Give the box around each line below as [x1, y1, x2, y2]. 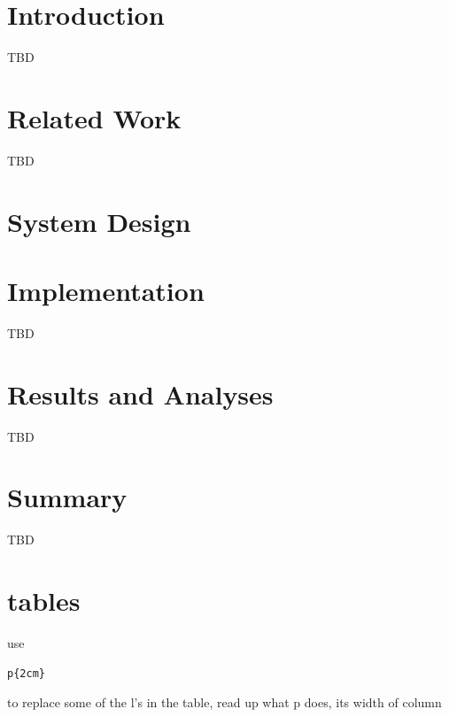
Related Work [7, 99, 182, 135]
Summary [7, 479, 128, 515]
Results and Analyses [7, 375, 274, 412]
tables [7, 582, 81, 619]
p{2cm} [7, 667, 45, 680]
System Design [7, 203, 191, 239]
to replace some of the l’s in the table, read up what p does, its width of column [7, 693, 442, 712]
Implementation [7, 273, 205, 308]
